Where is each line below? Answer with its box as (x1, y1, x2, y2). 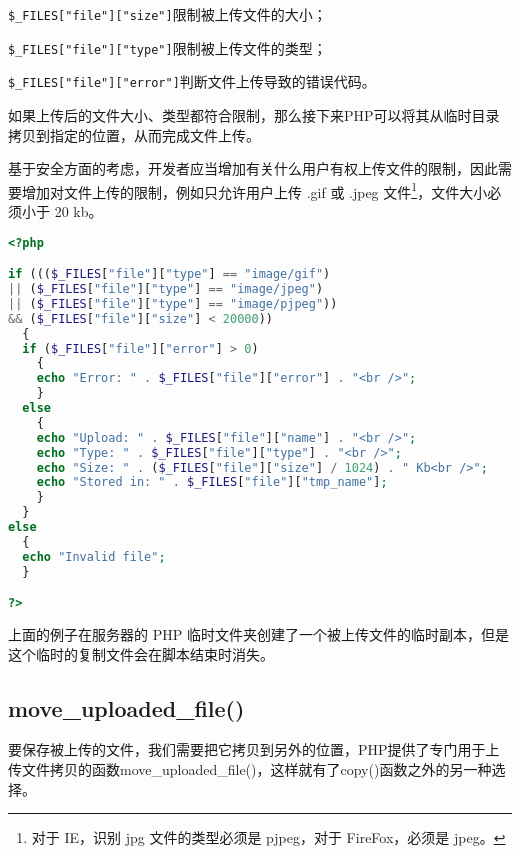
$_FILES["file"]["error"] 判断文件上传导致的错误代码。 (8, 71, 376, 92)
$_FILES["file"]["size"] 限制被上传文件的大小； (8, 4, 327, 24)
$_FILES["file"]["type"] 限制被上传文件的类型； (8, 37, 327, 58)
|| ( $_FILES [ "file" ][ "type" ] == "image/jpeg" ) (8, 282, 324, 296)
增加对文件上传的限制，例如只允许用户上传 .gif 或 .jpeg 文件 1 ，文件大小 (21, 178, 488, 202)
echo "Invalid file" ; (22, 549, 166, 564)
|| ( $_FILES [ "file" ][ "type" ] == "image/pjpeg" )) (8, 296, 338, 311)
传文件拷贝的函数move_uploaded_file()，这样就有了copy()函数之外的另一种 (8, 759, 492, 780)
